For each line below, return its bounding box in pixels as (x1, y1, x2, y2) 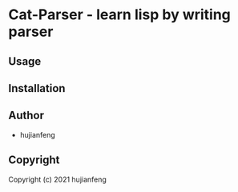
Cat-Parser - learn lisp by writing (8, 6, 231, 24)
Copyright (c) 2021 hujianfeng (8, 174, 107, 184)
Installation (8, 82, 66, 95)
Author (8, 109, 44, 122)
